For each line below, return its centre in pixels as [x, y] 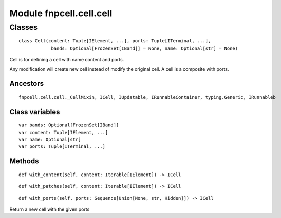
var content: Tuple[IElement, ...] [63, 132]
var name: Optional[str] [50, 139]
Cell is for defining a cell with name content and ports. [67, 59]
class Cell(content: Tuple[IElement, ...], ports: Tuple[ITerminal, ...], [115, 41]
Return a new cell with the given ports [50, 209]
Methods [24, 161]
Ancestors [27, 84]
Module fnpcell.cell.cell [61, 13]
